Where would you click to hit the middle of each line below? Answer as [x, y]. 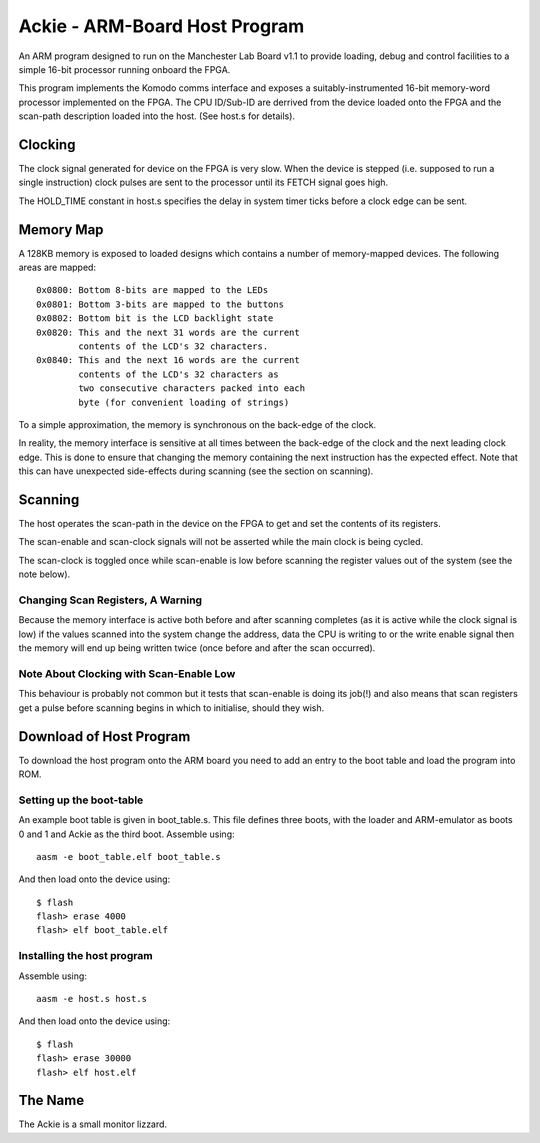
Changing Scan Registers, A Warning [110, 600]
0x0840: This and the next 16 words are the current [168, 360]
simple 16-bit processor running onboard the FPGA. [124, 69]
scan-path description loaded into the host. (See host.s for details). [156, 116]
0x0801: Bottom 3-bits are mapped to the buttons [160, 304]
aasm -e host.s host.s [92, 999]
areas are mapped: [57, 267]
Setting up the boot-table [81, 800]
